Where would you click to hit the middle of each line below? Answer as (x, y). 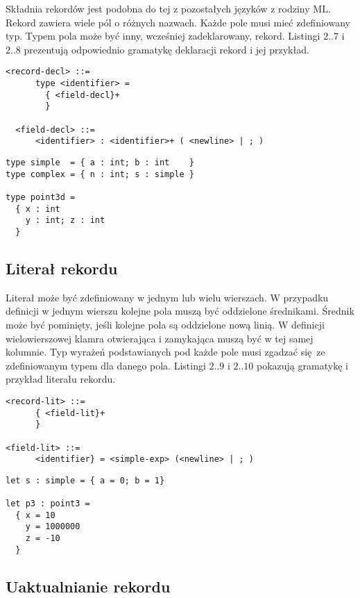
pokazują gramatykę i (302, 365)
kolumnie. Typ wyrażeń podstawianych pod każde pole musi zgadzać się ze (165, 352)
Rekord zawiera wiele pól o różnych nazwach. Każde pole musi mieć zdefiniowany (178, 22)
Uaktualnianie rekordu (88, 586)
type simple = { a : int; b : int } (100, 162)
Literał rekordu (62, 268)
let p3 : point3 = (48, 504)
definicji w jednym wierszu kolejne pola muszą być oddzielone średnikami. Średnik (180, 311)
